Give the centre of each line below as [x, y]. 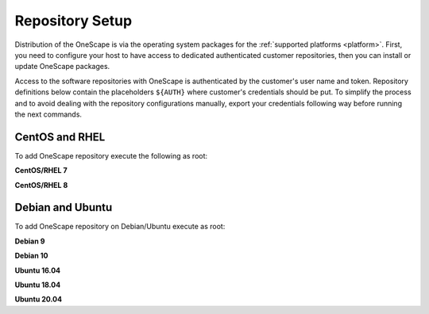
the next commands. [48, 114]
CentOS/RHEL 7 [41, 170]
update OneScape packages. [62, 67]
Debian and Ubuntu [64, 207]
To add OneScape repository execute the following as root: [111, 155]
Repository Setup [73, 21]
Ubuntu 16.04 [38, 270]
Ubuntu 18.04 [38, 285]
